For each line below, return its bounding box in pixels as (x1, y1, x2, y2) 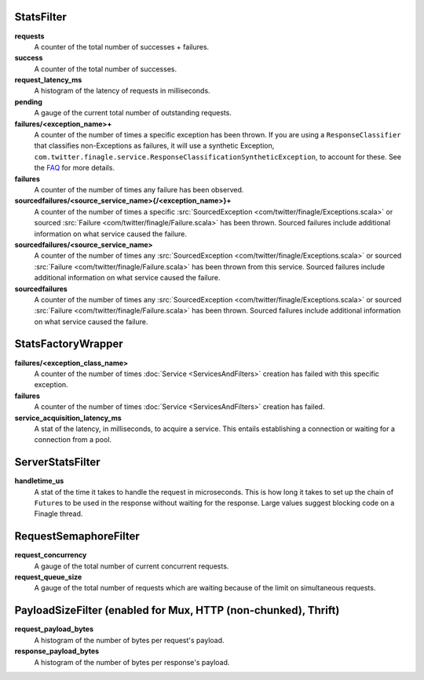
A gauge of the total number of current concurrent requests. (34, 561, 229, 571)
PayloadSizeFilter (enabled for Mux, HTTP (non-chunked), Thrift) (14, 604, 340, 617)
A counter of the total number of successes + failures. (34, 42, 210, 51)
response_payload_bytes (14, 646, 100, 656)
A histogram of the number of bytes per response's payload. (34, 657, 230, 667)
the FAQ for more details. (34, 163, 115, 173)
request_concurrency (14, 550, 87, 560)
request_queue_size (14, 572, 82, 582)
